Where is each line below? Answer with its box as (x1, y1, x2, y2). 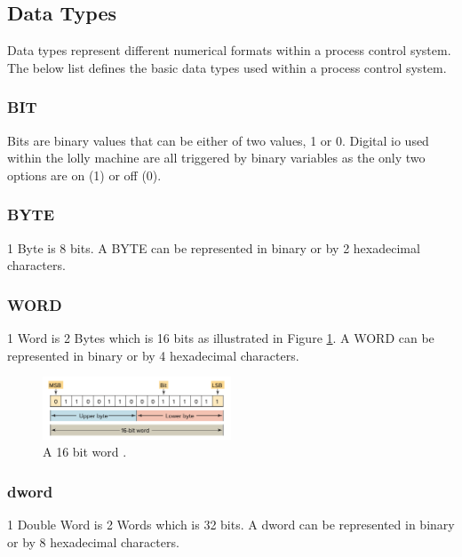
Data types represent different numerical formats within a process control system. (7, 41, 451, 60)
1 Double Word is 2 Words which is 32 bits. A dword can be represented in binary (7, 515, 455, 534)
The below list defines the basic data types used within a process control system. (7, 58, 447, 76)
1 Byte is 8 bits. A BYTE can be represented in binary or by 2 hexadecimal (7, 238, 420, 257)
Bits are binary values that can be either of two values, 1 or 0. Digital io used (7, 131, 429, 149)
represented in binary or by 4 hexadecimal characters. (7, 346, 299, 364)
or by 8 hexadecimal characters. (7, 532, 179, 551)
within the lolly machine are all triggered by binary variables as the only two (7, 148, 426, 167)
